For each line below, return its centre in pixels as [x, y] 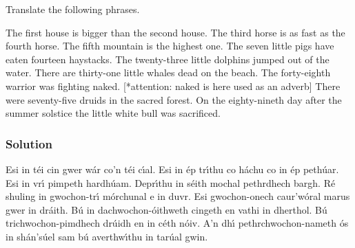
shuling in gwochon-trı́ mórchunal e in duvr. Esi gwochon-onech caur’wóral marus [178, 196]
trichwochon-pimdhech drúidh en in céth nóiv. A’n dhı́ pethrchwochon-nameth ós [177, 223]
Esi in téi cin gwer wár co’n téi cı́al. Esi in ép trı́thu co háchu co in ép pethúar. [172, 169]
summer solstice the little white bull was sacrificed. [113, 113]
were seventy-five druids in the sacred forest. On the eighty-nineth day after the [174, 99]
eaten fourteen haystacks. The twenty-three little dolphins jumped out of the [168, 59]
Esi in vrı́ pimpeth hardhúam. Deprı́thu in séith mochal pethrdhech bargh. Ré [171, 182]
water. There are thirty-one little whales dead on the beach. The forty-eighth [168, 72]
